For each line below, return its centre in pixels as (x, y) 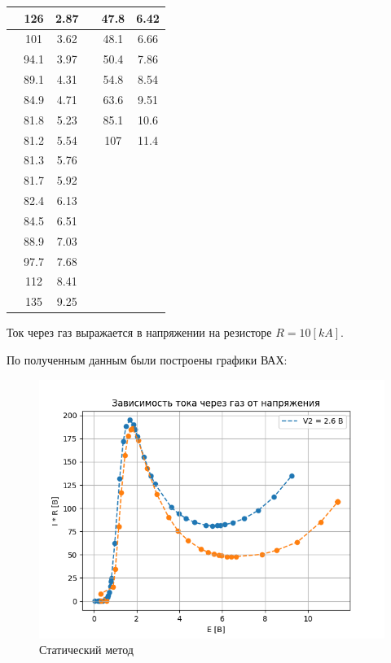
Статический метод (86, 650)
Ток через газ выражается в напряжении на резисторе (139, 332)
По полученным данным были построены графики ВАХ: (147, 360)
